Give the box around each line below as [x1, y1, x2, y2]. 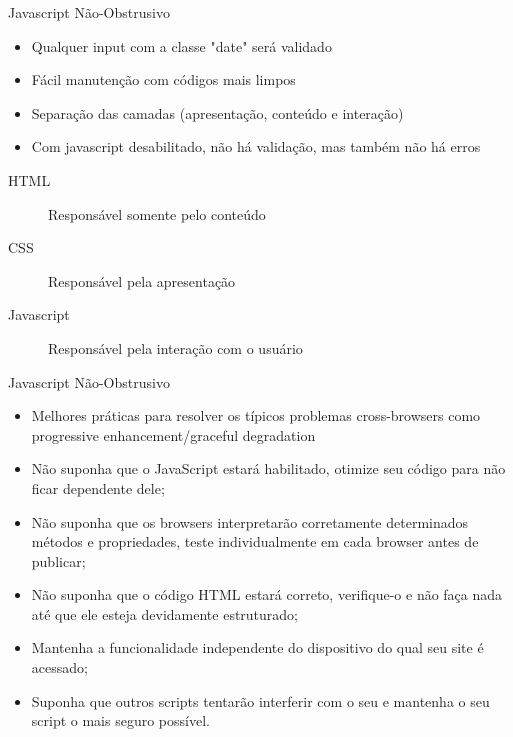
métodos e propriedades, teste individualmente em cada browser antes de [31, 531, 479, 552]
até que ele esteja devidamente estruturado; [31, 603, 299, 624]
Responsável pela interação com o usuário [48, 337, 303, 358]
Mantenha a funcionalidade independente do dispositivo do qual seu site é [31, 637, 484, 658]
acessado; [31, 657, 88, 678]
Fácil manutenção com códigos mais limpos [31, 69, 296, 90]
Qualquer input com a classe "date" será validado [31, 35, 332, 56]
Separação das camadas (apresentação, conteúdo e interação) [31, 102, 404, 123]
